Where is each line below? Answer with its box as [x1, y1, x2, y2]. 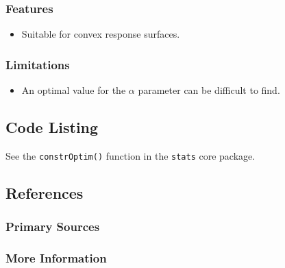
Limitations [5, 56, 70, 73]
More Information [5, 249, 107, 267]
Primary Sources [5, 218, 100, 235]
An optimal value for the [21, 83, 126, 97]
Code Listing [5, 117, 99, 138]
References [5, 182, 84, 203]
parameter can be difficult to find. [138, 83, 280, 97]
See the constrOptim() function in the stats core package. [5, 148, 256, 162]
